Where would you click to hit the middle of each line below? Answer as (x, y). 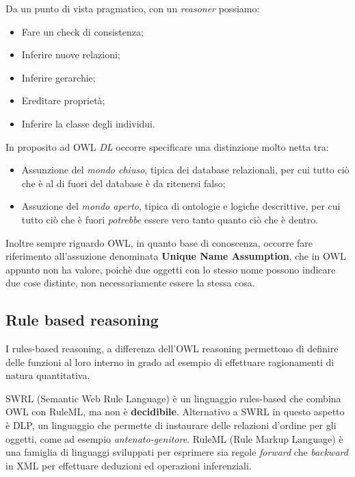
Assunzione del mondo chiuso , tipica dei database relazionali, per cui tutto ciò (185, 170)
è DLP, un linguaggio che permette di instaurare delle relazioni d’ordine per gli (171, 425)
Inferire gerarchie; (58, 77)
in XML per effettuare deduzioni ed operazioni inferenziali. (129, 465)
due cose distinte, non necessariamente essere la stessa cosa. (130, 283)
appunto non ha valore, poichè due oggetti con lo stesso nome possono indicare (171, 269)
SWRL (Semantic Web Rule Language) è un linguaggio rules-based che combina (173, 398)
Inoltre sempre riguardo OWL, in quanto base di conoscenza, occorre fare (159, 242)
